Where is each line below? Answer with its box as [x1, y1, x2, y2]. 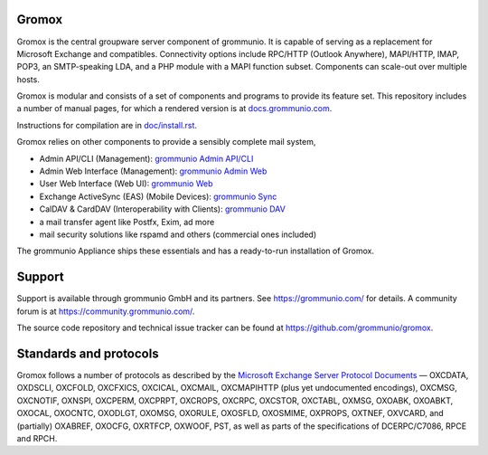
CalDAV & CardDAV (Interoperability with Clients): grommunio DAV [39, 204, 286, 214]
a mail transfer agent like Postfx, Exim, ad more [39, 216, 215, 227]
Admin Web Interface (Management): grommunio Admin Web [39, 166, 267, 176]
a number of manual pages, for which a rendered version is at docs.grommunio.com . [16, 103, 333, 114]
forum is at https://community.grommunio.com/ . [16, 306, 195, 317]
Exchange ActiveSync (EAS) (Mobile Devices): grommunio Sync [39, 191, 277, 202]
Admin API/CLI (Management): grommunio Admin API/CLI [39, 153, 254, 164]
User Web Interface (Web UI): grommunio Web [39, 178, 213, 189]
